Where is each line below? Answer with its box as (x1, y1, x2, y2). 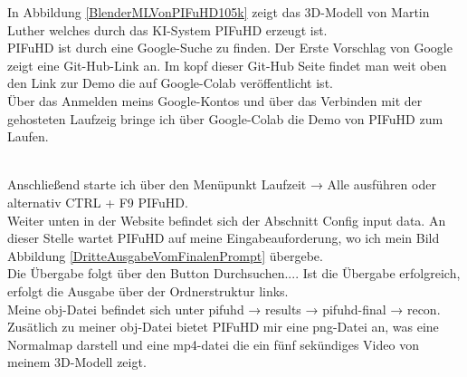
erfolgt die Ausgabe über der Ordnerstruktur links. (7, 281, 289, 300)
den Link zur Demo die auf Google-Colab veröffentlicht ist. (7, 73, 333, 92)
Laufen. (7, 127, 49, 146)
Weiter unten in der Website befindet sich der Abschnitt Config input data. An (7, 210, 446, 229)
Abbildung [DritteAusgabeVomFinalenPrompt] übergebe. (7, 246, 323, 265)
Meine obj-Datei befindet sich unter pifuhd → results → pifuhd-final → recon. (7, 299, 441, 318)
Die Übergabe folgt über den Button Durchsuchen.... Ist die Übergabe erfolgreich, (7, 264, 461, 283)
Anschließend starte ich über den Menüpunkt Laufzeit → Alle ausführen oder (7, 175, 436, 194)
